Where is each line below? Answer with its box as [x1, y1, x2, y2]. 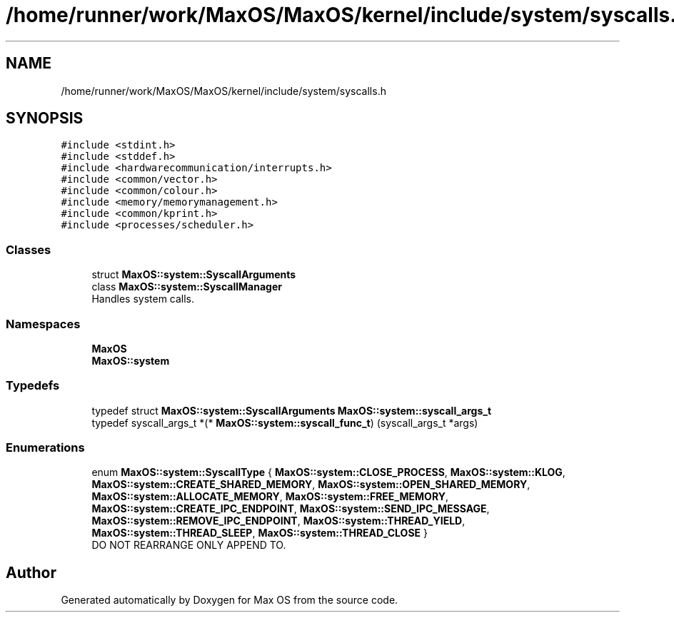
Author [6, 563, 56, 582]
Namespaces [6, 316, 81, 331]
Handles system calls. [91, 293, 195, 305]
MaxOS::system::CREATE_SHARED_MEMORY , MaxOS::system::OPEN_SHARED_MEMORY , [91, 478, 530, 491]
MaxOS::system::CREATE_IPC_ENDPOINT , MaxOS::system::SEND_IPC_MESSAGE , [91, 502, 490, 515]
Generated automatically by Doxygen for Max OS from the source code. [61, 594, 398, 607]
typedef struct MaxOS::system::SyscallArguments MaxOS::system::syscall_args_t [91, 404, 492, 417]
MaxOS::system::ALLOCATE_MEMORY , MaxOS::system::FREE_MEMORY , [91, 490, 448, 503]
